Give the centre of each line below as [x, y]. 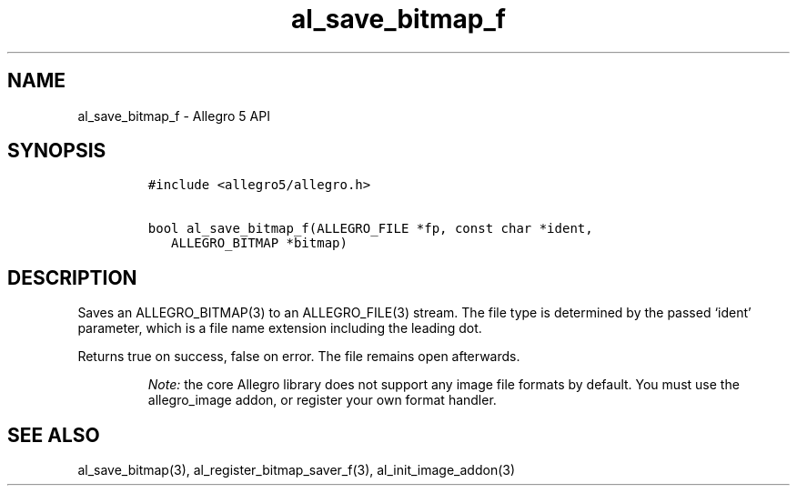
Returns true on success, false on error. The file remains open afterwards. [299, 357]
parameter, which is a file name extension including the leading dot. [280, 328]
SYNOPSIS [57, 151]
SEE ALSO [54, 435]
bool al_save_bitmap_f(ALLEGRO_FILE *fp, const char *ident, [370, 229]
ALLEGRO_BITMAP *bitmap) [259, 243]
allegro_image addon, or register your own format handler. [322, 400]
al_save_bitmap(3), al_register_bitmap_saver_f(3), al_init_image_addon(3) [297, 470]
